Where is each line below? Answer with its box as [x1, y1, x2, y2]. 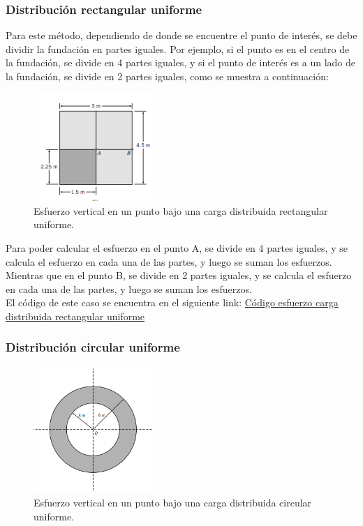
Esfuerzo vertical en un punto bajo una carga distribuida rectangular [34, 203, 328, 218]
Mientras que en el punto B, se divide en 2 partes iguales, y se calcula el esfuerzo [6, 268, 352, 283]
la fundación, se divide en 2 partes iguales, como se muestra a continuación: [6, 69, 329, 83]
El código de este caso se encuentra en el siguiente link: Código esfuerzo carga [6, 295, 339, 310]
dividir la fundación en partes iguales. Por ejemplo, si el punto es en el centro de [6, 41, 350, 56]
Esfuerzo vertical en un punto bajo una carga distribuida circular [34, 495, 312, 510]
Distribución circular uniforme [6, 338, 180, 356]
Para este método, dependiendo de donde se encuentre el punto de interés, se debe [6, 28, 357, 43]
